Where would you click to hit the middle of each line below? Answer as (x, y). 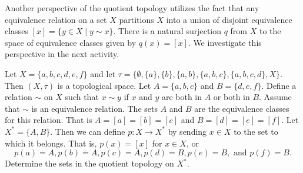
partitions (136, 19)
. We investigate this (225, 42)
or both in (232, 97)
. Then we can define (88, 131)
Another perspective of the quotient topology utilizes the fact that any (132, 8)
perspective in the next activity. (62, 54)
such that (82, 97)
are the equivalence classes (242, 108)
